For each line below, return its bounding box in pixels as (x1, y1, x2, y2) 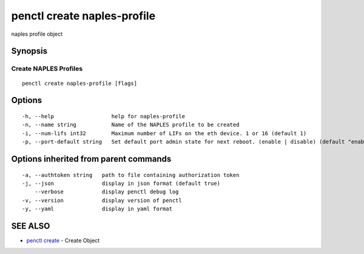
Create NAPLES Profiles (11, 64, 83, 73)
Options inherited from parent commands (11, 153, 172, 164)
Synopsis (11, 46, 48, 56)
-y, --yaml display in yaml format (22, 206, 173, 212)
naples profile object (11, 30, 63, 38)
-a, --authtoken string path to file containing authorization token (22, 172, 240, 178)
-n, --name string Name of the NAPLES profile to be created (22, 121, 240, 129)
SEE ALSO (11, 221, 50, 231)
